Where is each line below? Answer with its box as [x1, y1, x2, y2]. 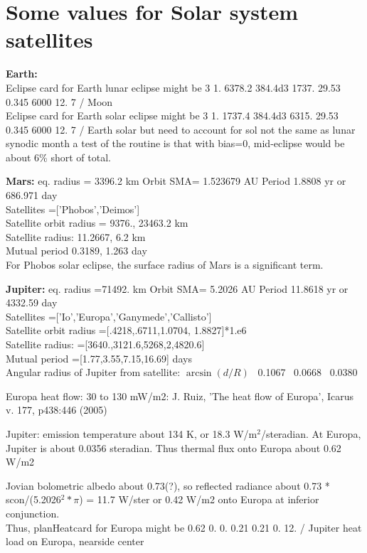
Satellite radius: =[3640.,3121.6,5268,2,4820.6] [6, 337, 205, 351]
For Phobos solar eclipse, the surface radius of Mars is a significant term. [6, 257, 324, 272]
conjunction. [6, 505, 60, 520]
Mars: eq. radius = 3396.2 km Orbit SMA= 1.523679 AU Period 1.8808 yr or [6, 173, 346, 188]
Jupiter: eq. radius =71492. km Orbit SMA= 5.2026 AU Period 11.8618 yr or [6, 281, 349, 296]
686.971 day [6, 188, 58, 203]
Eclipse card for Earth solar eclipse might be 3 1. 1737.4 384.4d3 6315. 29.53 [6, 108, 339, 123]
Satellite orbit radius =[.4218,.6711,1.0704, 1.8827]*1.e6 [6, 323, 247, 338]
